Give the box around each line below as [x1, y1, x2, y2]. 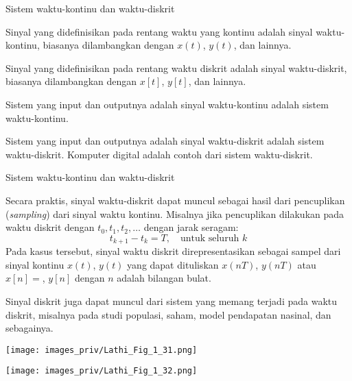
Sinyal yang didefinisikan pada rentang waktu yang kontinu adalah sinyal [5, 24, 313, 38]
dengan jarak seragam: [143, 220, 239, 234]
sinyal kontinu [5, 257, 64, 271]
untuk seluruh [180, 233, 239, 243]
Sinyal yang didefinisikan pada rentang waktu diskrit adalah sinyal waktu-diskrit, [5, 60, 347, 75]
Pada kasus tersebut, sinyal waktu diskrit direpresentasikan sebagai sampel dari [5, 244, 341, 258]
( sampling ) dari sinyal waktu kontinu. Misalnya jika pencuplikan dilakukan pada [5, 206, 344, 221]
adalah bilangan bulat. [117, 271, 211, 285]
